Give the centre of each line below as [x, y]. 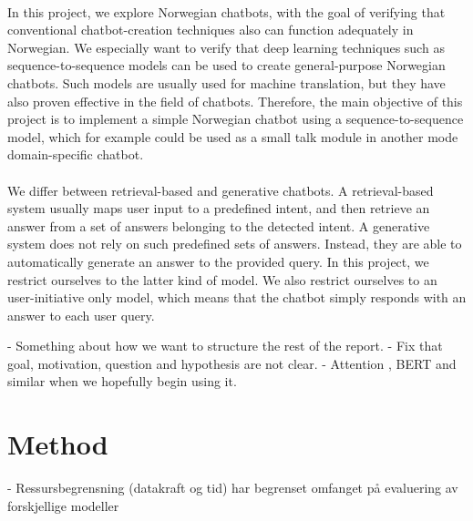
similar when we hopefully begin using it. [122, 381]
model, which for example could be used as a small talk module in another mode [233, 136]
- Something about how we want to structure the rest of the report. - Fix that [225, 346]
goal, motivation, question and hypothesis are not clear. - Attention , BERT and [232, 363]
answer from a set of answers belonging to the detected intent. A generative [219, 225]
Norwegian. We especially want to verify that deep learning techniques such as [226, 47]
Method [58, 444]
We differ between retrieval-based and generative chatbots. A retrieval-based [221, 190]
